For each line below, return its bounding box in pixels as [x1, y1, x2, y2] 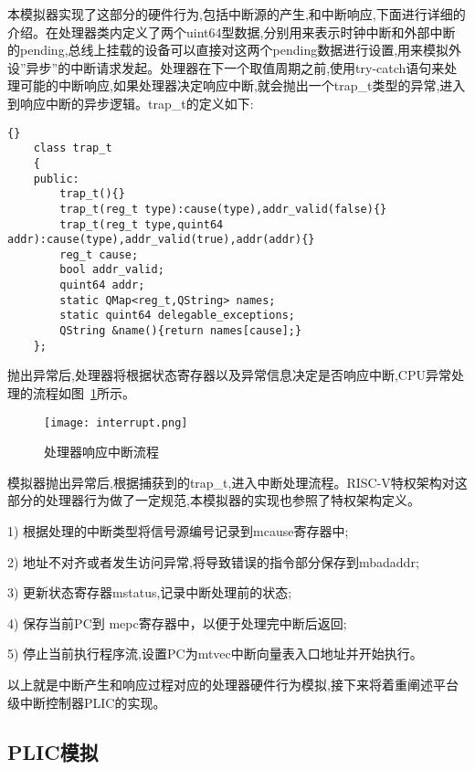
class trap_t [33, 142, 112, 155]
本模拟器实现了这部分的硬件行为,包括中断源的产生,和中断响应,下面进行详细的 [7, 5, 466, 23]
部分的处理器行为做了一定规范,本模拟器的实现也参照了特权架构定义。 [7, 490, 420, 510]
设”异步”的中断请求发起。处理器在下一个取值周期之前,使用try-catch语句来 [7, 58, 445, 77]
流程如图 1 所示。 [32, 384, 135, 402]
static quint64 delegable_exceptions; [59, 309, 295, 322]
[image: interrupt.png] [44, 416, 188, 429]
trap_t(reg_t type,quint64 [59, 217, 224, 231]
